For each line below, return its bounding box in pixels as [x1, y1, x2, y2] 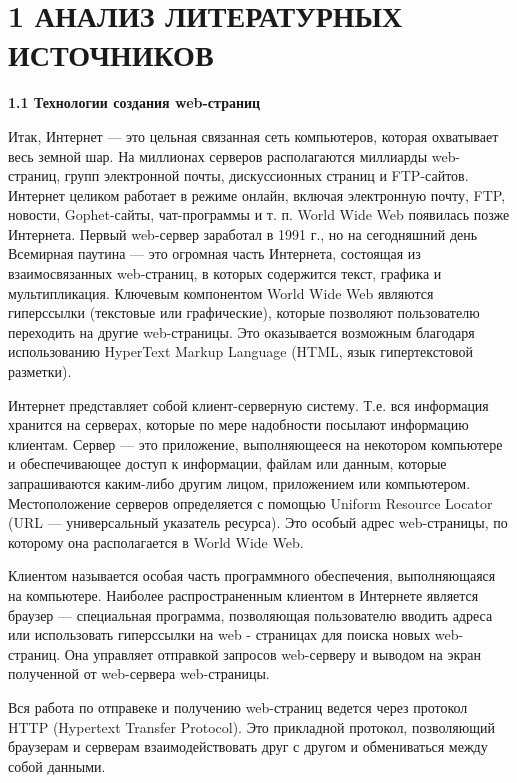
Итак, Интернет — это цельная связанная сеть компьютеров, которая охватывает [8, 125, 499, 146]
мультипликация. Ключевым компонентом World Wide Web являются [8, 282, 434, 303]
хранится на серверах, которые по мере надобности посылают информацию [8, 414, 469, 435]
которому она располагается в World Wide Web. [8, 531, 304, 552]
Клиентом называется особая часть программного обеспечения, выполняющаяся [8, 565, 496, 586]
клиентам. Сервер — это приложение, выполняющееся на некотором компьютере [8, 433, 503, 454]
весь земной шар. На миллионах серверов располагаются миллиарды [8, 145, 428, 166]
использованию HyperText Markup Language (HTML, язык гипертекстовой [8, 341, 473, 362]
